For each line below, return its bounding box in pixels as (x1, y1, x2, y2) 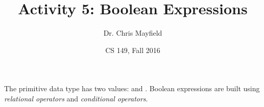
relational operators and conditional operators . (4, 93, 148, 103)
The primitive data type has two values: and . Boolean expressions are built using (4, 83, 260, 94)
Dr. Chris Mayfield (103, 28, 162, 38)
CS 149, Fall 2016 (105, 44, 160, 55)
